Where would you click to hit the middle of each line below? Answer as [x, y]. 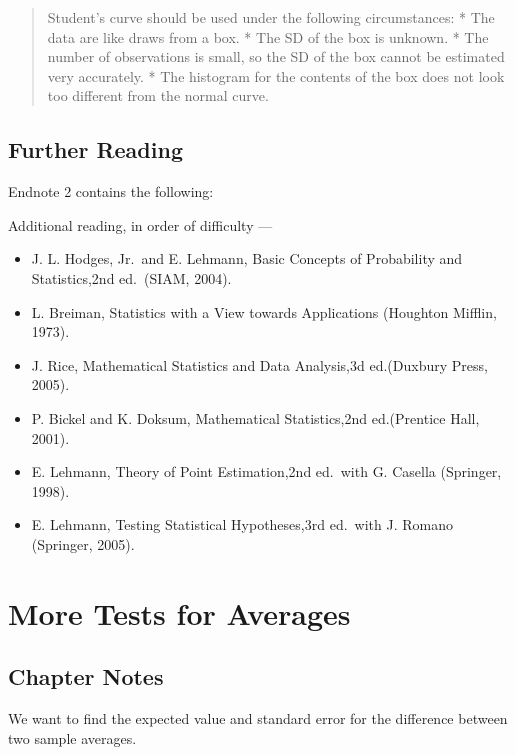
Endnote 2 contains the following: [111, 191]
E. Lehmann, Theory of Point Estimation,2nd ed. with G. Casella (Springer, [266, 471]
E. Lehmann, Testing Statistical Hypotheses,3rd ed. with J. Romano [242, 524]
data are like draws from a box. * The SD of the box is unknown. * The [268, 36]
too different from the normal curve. [158, 95]
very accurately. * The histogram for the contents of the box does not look [276, 75]
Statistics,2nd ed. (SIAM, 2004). [131, 277]
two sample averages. [72, 737]
